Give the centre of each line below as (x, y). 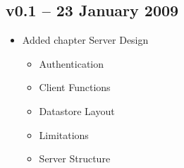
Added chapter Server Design (85, 40)
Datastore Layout (77, 110)
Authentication (71, 63)
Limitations (64, 134)
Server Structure (75, 158)
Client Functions (75, 87)
